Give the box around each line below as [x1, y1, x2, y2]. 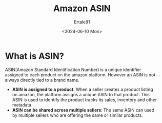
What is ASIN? [5, 51, 64, 61]
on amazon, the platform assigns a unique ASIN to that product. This [12, 91, 150, 97]
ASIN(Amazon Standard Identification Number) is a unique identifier [5, 67, 142, 72]
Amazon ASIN [53, 3, 111, 14]
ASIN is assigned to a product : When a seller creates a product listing [12, 86, 153, 92]
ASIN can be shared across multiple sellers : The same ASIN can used [12, 107, 155, 113]
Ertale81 [74, 19, 90, 25]
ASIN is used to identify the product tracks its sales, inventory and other [12, 97, 157, 103]
